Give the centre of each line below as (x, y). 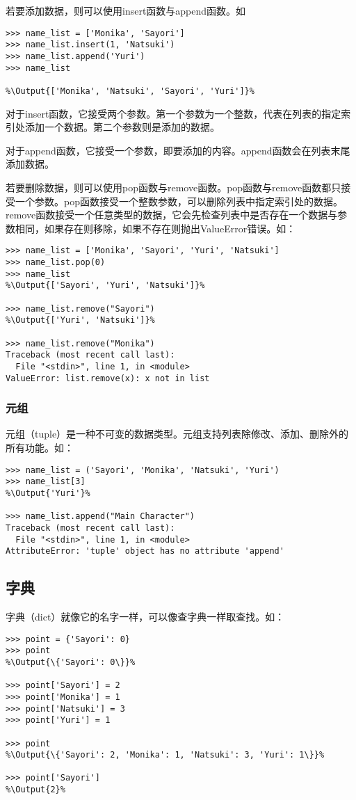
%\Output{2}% (35, 790)
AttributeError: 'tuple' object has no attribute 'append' (145, 551)
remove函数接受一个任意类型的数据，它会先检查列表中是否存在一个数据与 (172, 215)
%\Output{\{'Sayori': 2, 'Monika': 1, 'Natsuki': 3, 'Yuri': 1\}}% (165, 755)
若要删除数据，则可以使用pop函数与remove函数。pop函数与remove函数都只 (173, 187)
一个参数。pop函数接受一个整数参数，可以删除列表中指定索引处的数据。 (179, 201)
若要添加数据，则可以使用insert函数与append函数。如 (126, 10)
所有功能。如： (40, 447)
